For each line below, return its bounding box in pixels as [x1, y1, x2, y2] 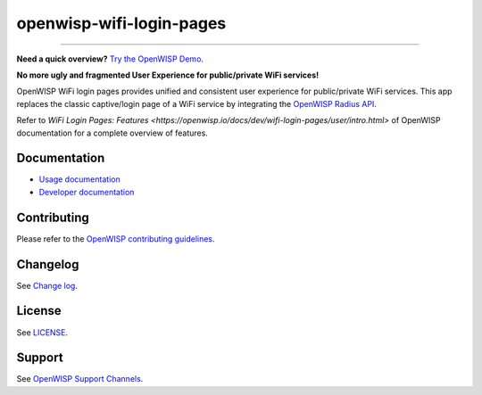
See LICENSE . [16, 326, 69, 338]
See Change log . [16, 280, 78, 291]
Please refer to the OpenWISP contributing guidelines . [16, 233, 215, 244]
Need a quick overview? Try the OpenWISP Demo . [16, 53, 204, 64]
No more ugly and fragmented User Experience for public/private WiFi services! [16, 70, 320, 80]
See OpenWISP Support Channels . [16, 374, 144, 384]
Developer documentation [38, 186, 135, 197]
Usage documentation [38, 174, 120, 185]
